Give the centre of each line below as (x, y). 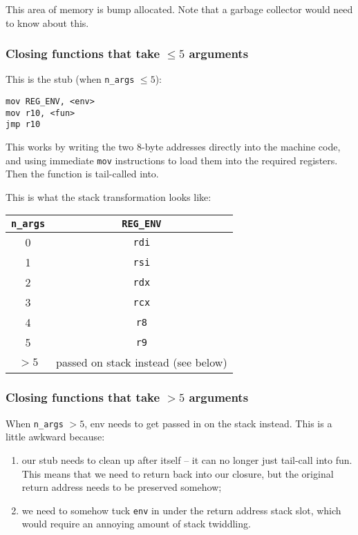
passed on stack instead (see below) (142, 362)
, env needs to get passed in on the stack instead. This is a (208, 423)
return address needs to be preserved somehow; (122, 487)
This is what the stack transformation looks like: (109, 196)
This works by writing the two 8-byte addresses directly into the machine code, (173, 147)
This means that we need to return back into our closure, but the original (178, 473)
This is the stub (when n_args (70, 79)
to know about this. (47, 22)
